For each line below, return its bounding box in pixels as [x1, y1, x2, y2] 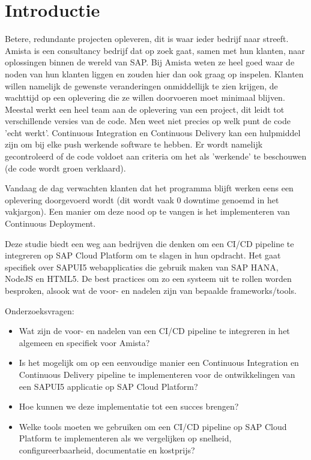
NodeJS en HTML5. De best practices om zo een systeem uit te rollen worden [5, 272, 292, 285]
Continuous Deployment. [5, 217, 96, 230]
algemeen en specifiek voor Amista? [19, 336, 150, 348]
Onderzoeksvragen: [5, 304, 74, 317]
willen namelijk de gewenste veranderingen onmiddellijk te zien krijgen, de [5, 79, 278, 92]
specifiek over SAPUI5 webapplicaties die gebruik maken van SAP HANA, [5, 260, 279, 273]
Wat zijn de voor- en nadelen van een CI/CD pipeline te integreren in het [19, 324, 290, 337]
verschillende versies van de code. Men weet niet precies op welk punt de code [5, 115, 291, 127]
